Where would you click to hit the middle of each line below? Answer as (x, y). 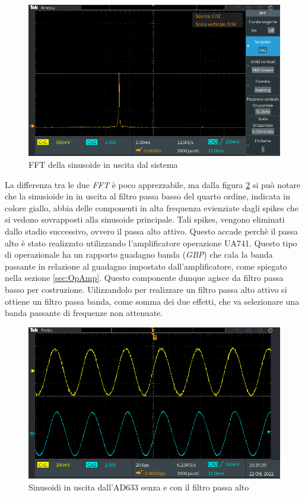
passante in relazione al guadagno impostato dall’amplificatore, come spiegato (146, 266)
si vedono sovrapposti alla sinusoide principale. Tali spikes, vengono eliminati (145, 219)
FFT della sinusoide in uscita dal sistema (103, 164)
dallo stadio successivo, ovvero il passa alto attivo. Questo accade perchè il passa (151, 231)
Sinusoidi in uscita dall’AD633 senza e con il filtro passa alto (139, 487)
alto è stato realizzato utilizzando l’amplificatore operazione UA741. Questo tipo (151, 243)
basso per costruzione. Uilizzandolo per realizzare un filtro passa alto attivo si (146, 289)
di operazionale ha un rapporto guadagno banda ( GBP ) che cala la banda (139, 254)
